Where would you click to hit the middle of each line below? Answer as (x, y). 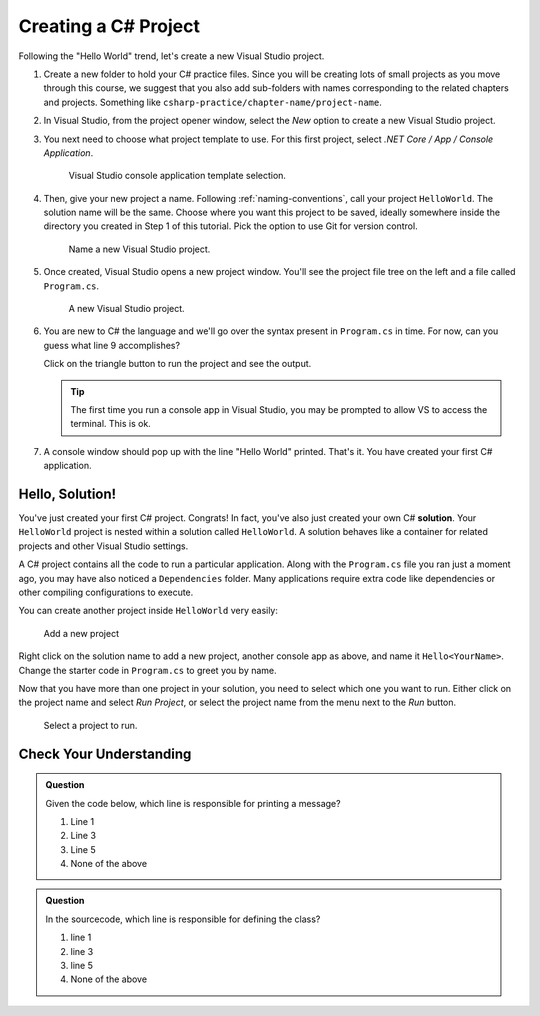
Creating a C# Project (109, 26)
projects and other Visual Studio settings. (103, 546)
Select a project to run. (90, 725)
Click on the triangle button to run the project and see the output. (177, 364)
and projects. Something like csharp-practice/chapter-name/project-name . (212, 102)
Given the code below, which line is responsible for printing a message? (193, 803)
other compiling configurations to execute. (106, 592)
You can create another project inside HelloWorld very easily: (148, 611)
